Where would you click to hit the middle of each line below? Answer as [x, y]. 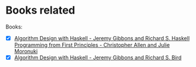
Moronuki [26, 51]
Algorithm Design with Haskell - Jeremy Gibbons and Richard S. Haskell [102, 38]
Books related [40, 10]
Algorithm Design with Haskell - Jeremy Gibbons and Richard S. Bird [98, 58]
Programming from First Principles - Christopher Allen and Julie [92, 45]
